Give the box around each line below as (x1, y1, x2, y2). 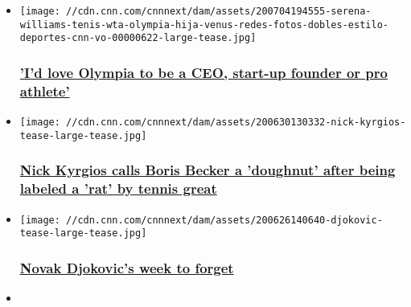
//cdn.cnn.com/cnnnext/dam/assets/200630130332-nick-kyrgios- (66, 117, 406, 129)
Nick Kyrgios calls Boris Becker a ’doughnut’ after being (19, 160, 396, 180)
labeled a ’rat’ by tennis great (19, 178, 217, 199)
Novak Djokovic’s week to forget (19, 257, 234, 277)
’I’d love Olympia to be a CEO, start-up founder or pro (19, 62, 388, 82)
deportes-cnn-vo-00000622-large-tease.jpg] (19, 32, 257, 44)
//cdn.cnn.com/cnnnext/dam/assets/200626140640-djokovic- (66, 214, 383, 226)
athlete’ (19, 80, 70, 100)
